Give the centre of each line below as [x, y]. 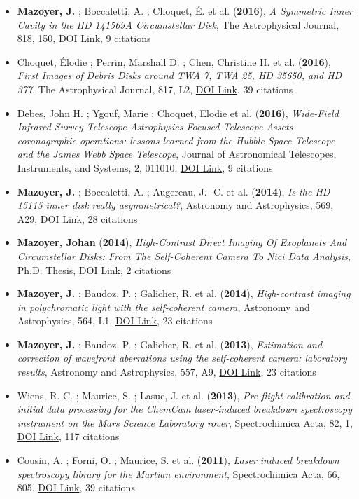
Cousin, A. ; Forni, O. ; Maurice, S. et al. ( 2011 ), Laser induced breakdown [178, 460]
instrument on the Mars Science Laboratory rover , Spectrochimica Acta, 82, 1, [185, 422]
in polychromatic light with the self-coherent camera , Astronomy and [163, 307]
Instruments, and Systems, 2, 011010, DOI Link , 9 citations [145, 167]
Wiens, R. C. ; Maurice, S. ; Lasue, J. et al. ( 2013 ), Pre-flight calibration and [183, 395]
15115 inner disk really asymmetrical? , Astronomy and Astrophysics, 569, [175, 205]
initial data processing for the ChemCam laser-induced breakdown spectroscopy [185, 409]
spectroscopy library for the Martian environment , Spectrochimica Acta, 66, [178, 473]
